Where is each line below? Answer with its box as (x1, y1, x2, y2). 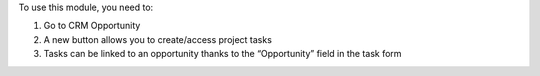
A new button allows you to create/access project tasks (43, 33, 272, 45)
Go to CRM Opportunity (43, 20, 141, 32)
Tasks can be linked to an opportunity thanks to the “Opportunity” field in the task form (43, 48, 402, 60)
